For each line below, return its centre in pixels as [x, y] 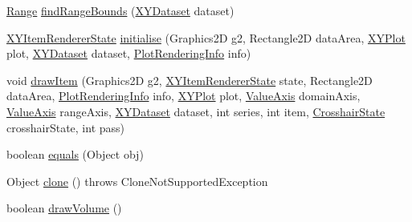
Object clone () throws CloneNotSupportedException [137, 181]
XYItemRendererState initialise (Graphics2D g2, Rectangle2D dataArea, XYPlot [206, 37]
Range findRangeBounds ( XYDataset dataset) [120, 10]
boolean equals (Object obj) [75, 154]
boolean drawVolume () [64, 208]
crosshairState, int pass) [65, 127]
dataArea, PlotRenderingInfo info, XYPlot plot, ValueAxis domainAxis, [184, 96]
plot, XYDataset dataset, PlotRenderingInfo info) [129, 53]
